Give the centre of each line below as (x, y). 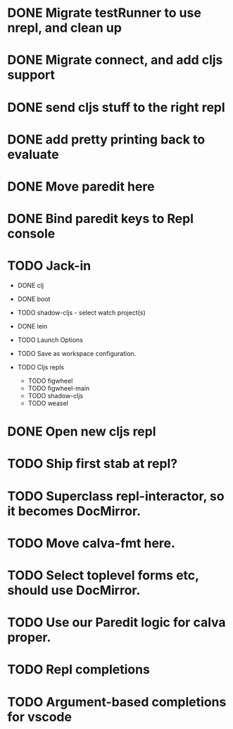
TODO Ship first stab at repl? (93, 464)
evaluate (33, 154)
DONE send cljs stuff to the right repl (116, 107)
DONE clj (31, 286)
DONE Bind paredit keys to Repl (101, 219)
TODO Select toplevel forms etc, (103, 576)
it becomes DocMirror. (74, 511)
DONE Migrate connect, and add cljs (115, 60)
